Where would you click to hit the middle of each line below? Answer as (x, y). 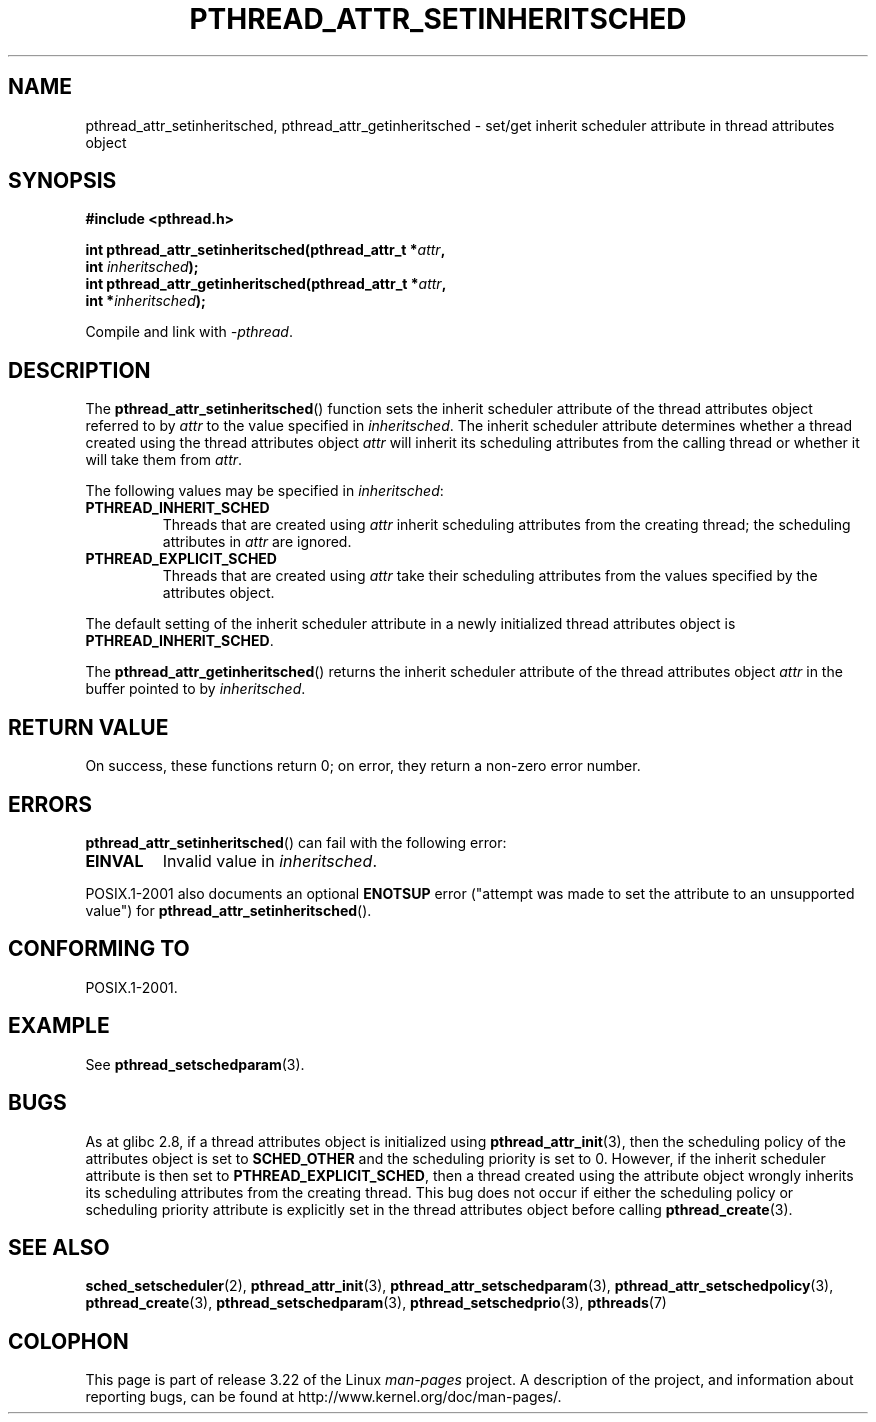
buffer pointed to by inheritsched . (195, 689)
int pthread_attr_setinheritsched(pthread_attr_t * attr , (265, 250)
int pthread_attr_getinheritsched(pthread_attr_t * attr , (266, 284)
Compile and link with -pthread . (189, 332)
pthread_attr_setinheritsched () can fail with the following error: (296, 842)
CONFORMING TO (99, 949)
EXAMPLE (59, 1026)
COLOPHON (68, 1341)
